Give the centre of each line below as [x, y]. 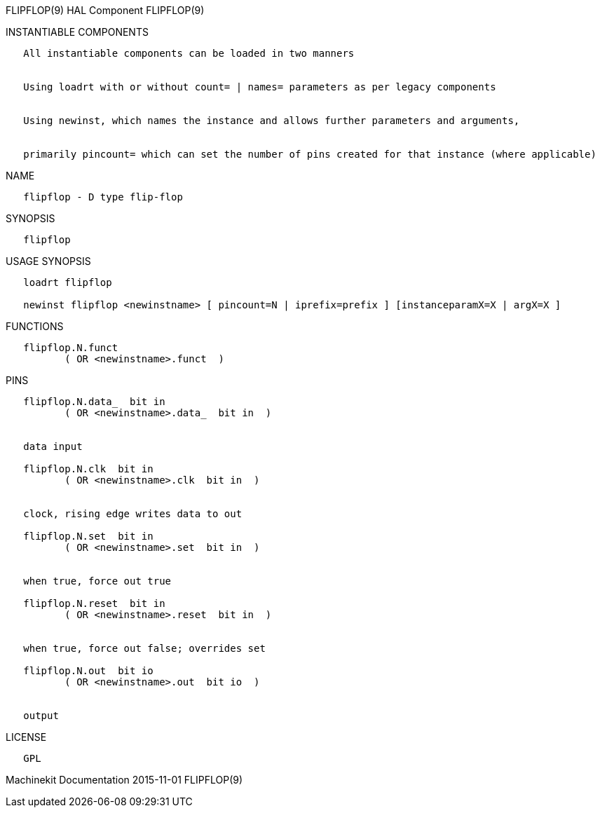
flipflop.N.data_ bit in [94, 402]
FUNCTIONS [35, 326]
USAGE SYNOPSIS [48, 261]
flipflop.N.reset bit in [94, 603]
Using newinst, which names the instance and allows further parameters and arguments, [272, 121]
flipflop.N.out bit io [88, 671]
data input [53, 446]
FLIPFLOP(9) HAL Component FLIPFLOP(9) [105, 10]
